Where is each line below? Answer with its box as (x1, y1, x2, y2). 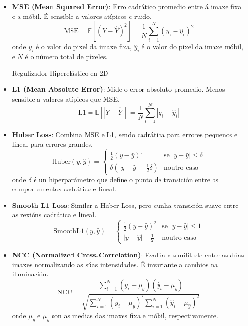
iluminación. (12, 269, 49, 279)
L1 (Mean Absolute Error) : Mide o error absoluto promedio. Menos (12, 84, 225, 94)
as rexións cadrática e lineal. (12, 209, 97, 220)
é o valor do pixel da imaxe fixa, (35, 41, 132, 51)
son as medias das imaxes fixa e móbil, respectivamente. (52, 310, 218, 321)
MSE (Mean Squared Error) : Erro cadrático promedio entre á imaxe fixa (12, 1, 242, 11)
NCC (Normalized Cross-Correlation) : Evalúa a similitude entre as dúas (12, 250, 244, 260)
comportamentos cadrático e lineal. (12, 184, 116, 194)
